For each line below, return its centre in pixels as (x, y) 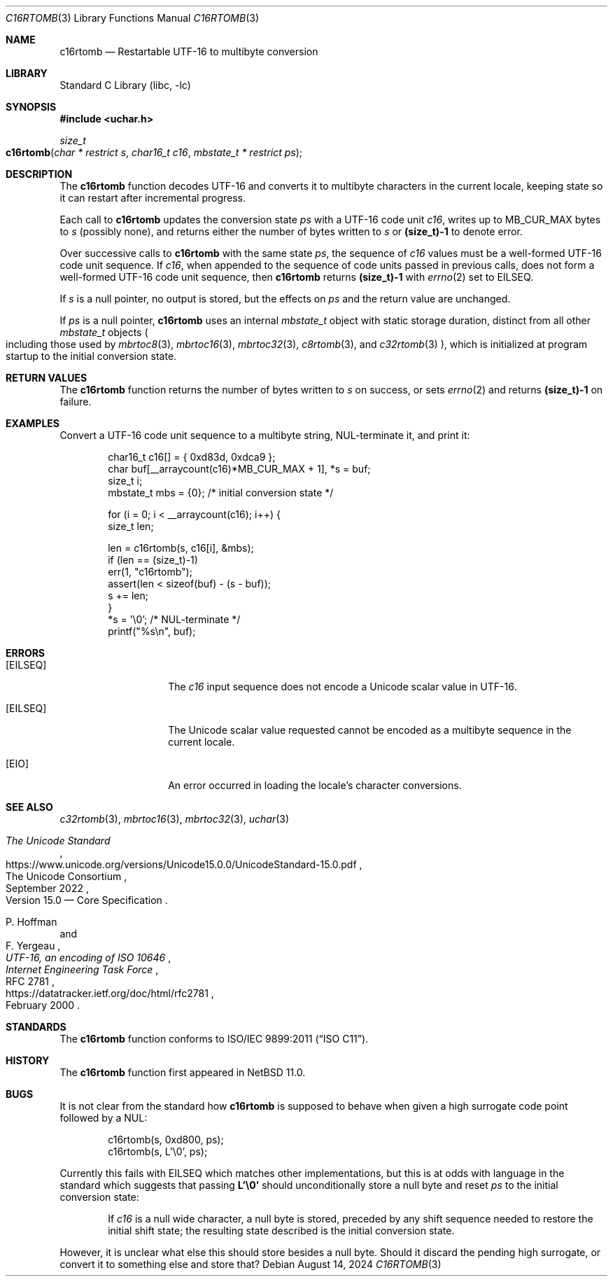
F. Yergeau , (33, 946)
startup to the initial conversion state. (91, 356)
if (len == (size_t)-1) (153, 560)
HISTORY (28, 1060)
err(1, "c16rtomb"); (150, 572)
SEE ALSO (29, 807)
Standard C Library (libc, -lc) (125, 85)
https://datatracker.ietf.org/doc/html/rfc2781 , (110, 993)
